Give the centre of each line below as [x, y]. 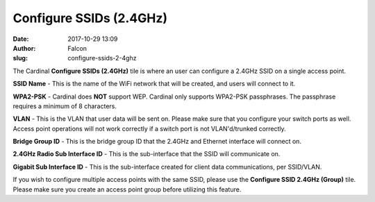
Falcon [77, 48]
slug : [20, 58]
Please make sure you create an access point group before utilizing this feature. [127, 189]
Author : [24, 48]
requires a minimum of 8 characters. [65, 106]
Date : [21, 39]
